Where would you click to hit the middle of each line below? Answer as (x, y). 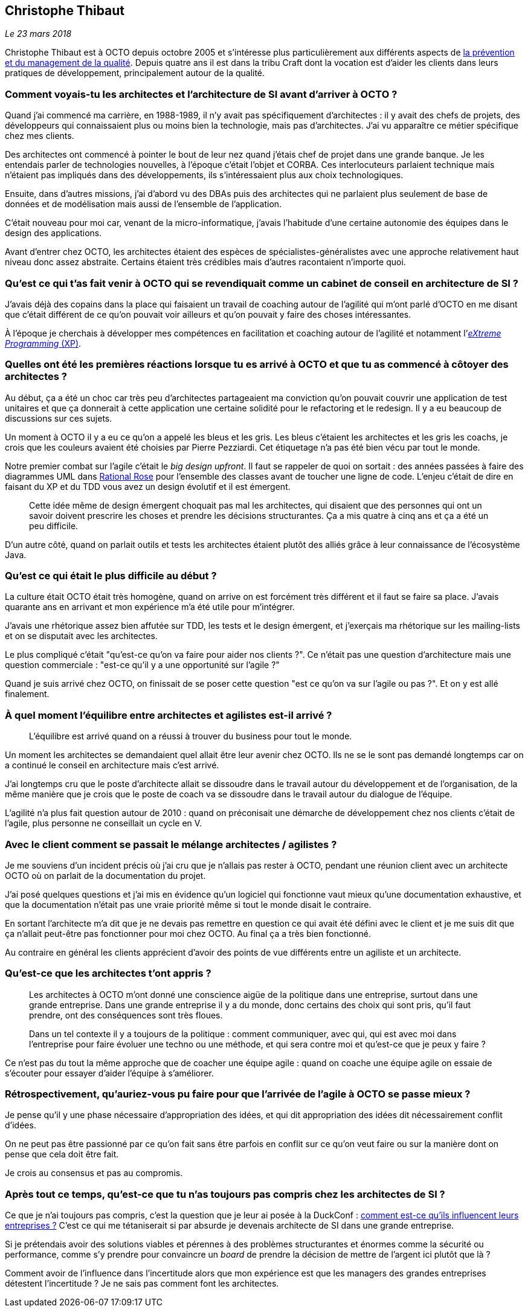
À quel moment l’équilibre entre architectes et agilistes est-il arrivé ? (169, 715)
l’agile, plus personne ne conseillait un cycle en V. (104, 823)
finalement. (27, 694)
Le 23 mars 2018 (38, 34)
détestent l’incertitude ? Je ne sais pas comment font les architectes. (142, 1284)
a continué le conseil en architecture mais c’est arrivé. (112, 765)
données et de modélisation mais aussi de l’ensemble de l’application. (143, 204)
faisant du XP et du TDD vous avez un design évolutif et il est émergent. (148, 486)
